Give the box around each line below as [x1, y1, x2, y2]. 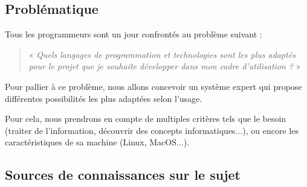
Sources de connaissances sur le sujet [5, 165, 241, 184]
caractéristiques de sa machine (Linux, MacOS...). [5, 136, 190, 148]
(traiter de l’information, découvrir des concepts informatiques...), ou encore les [5, 124, 299, 136]
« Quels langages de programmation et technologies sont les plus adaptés [28, 48, 296, 60]
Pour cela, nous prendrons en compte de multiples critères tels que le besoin [5, 112, 286, 125]
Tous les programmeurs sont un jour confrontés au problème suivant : [5, 28, 262, 40]
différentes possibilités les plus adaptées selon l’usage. [5, 92, 202, 104]
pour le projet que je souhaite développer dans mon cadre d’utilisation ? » [28, 60, 301, 72]
